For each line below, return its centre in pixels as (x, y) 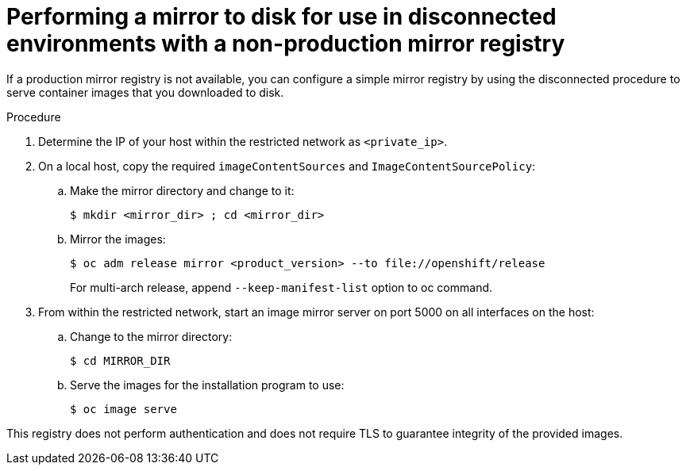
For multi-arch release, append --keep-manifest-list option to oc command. (281, 287)
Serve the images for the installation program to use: (207, 385)
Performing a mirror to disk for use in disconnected (281, 17)
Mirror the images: (118, 239)
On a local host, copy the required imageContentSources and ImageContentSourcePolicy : (287, 166)
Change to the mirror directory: (151, 336)
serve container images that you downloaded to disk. (145, 92)
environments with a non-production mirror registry (286, 44)
